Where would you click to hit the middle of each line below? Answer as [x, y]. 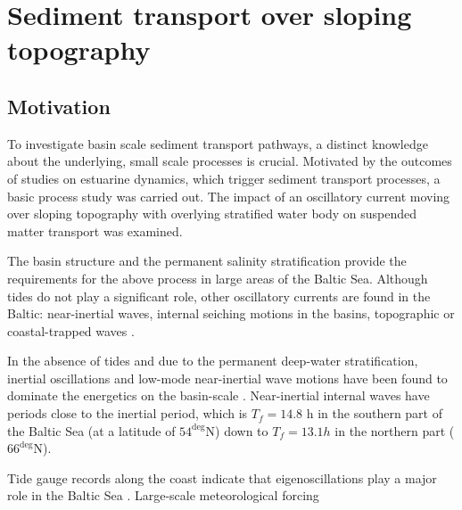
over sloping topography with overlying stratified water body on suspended [212, 214]
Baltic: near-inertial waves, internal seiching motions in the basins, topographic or [231, 313]
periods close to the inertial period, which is [128, 413]
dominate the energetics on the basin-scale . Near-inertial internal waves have [219, 395]
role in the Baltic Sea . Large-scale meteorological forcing [163, 495]
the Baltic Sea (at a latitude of [91, 430]
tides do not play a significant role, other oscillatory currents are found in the [219, 296]
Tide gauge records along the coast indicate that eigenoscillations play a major [222, 477]
